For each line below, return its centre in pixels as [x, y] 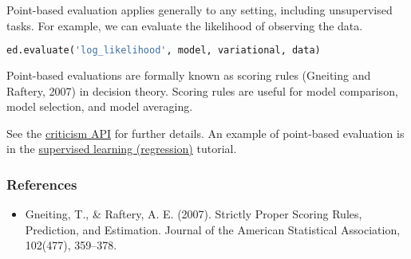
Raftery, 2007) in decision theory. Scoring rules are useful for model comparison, [202, 90]
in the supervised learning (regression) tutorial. [122, 149]
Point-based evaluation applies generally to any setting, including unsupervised [200, 10]
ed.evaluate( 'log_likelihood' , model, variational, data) [164, 51]
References [42, 184]
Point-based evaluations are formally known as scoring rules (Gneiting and [189, 75]
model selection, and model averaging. [100, 106]
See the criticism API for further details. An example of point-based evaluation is [205, 133]
